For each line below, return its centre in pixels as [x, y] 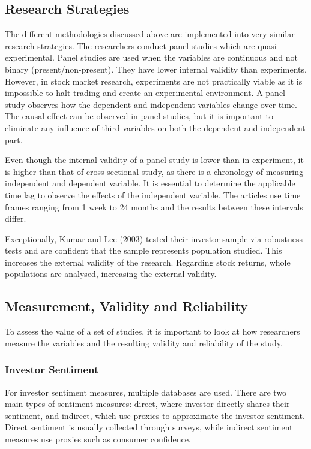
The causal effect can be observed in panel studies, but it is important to [139, 116]
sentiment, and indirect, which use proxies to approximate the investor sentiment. [155, 415]
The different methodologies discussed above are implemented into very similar [150, 34]
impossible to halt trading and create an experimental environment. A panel [145, 93]
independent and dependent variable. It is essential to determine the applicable [150, 183]
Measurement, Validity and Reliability [126, 306]
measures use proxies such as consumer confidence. [98, 439]
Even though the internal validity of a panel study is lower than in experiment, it [154, 160]
